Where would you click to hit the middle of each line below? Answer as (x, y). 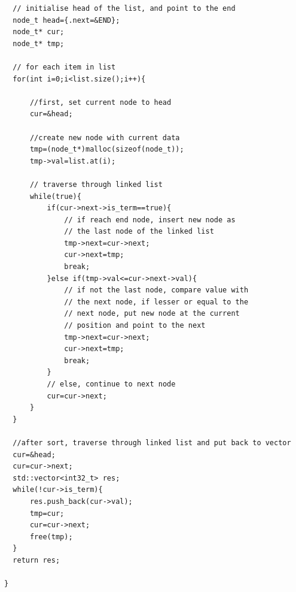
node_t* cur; (39, 32)
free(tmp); (51, 537)
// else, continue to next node (111, 384)
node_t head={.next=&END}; (66, 20)
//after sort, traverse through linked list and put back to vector (152, 443)
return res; (36, 560)
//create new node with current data (105, 138)
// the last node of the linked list (139, 232)
